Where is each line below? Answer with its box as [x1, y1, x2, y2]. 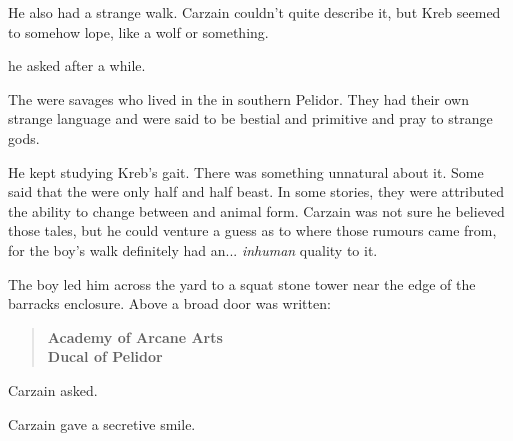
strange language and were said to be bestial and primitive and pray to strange [8, 108, 493, 129]
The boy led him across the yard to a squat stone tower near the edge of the [8, 273, 476, 294]
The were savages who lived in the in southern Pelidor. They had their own [8, 88, 470, 109]
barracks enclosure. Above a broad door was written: [8, 293, 331, 314]
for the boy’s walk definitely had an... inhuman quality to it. [8, 239, 378, 260]
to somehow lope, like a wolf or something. [8, 21, 269, 42]
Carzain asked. [8, 379, 98, 400]
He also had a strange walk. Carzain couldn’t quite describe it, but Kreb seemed [8, 2, 501, 22]
